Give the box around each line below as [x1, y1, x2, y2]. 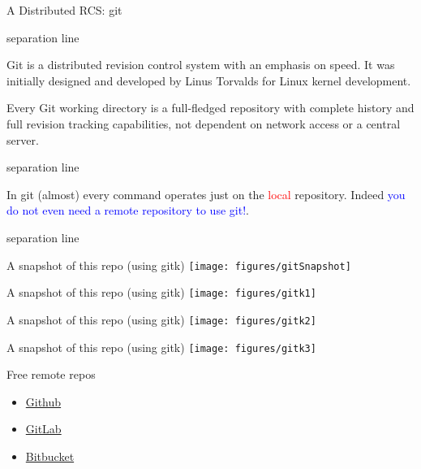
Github [25, 393, 62, 410]
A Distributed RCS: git [6, 2, 122, 18]
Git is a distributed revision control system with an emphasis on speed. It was [6, 56, 395, 73]
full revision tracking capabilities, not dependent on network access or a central [6, 115, 401, 132]
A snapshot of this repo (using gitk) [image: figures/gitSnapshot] [6, 256, 351, 273]
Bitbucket [25, 447, 75, 464]
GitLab [25, 420, 62, 437]
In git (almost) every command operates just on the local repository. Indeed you [6, 185, 406, 202]
